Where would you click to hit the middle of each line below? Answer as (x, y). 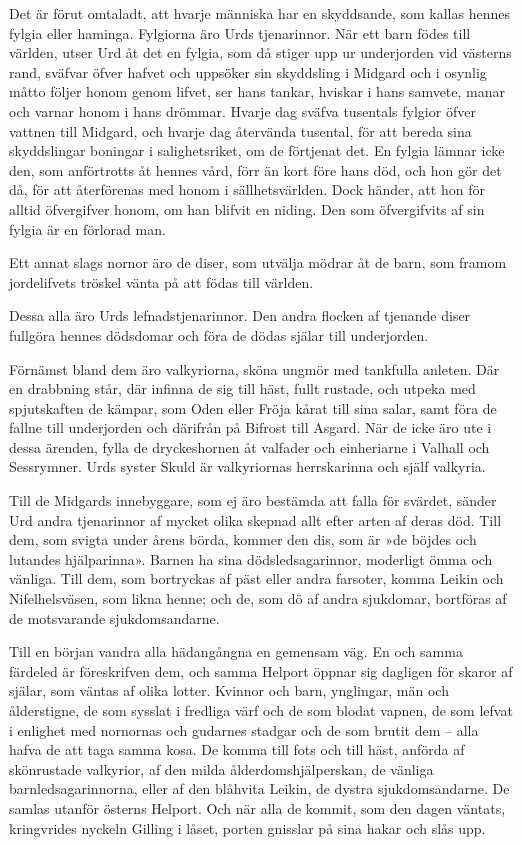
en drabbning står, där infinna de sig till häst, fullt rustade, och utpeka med (242, 388)
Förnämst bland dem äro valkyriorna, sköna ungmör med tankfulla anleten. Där (254, 368)
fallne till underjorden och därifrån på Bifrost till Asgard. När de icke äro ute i (250, 427)
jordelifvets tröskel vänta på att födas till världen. (161, 281)
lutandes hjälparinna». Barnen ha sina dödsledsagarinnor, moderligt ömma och (251, 558)
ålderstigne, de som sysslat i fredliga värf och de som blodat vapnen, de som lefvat (261, 710)
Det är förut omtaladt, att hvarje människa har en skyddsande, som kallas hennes (259, 13)
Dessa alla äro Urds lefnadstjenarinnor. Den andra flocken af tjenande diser (240, 315)
